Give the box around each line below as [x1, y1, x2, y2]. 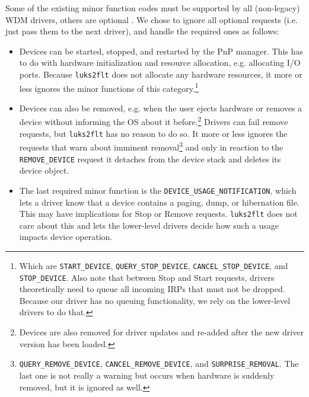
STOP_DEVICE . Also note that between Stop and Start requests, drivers [19, 271, 275, 283]
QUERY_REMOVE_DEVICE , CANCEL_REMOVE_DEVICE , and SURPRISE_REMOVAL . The [19, 357, 299, 370]
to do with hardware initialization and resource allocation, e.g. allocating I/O [19, 56, 301, 69]
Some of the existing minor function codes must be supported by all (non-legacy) [5, 2, 300, 14]
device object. [19, 164, 69, 177]
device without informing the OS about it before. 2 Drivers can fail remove [19, 114, 288, 128]
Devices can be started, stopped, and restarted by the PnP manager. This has [19, 44, 303, 57]
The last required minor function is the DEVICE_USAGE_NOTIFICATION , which [19, 184, 297, 196]
